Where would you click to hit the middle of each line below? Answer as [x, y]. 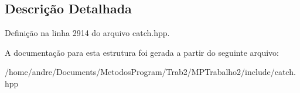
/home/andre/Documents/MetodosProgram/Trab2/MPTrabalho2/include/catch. [150, 72]
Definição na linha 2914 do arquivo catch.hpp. [87, 33]
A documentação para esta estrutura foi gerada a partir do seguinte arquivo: [142, 52]
